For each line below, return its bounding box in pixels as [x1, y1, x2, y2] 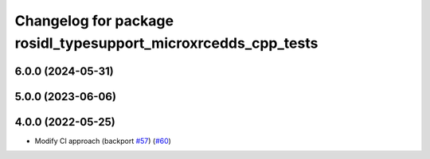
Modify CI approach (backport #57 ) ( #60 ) [34, 136, 171, 145]
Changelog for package [14, 12, 174, 29]
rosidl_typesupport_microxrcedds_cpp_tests [14, 34, 319, 52]
